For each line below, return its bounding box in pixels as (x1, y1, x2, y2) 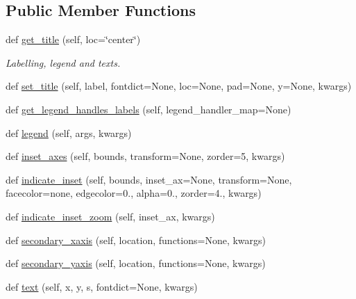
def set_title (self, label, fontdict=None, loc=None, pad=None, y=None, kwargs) (6, 79, 352, 93)
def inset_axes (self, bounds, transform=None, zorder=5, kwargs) (6, 149, 285, 163)
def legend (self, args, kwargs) (6, 125, 132, 140)
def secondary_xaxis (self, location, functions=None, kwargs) (6, 232, 266, 247)
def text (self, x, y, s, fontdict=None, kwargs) (6, 279, 198, 293)
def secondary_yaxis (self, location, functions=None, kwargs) (6, 256, 266, 270)
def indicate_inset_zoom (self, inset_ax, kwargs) (6, 209, 215, 223)
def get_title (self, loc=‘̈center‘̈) (6, 32, 141, 47)
